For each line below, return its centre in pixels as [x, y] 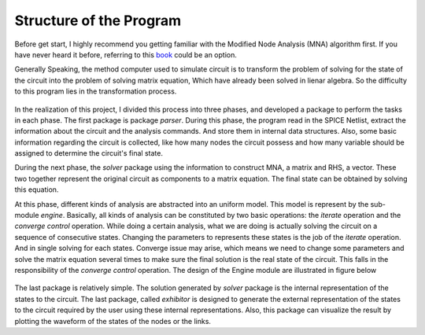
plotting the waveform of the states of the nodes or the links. [113, 321]
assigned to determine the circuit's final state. [89, 153]
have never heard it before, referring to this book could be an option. [126, 54]
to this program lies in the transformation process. [96, 91]
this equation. [37, 190]
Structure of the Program [98, 20]
